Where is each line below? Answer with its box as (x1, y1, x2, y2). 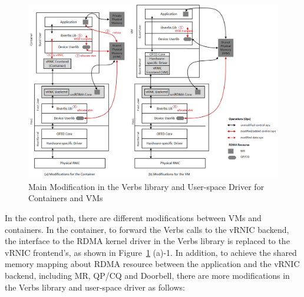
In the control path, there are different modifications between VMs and (5, 212, 262, 223)
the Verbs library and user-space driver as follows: (5, 281, 185, 293)
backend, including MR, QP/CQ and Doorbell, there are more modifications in (5, 269, 290, 281)
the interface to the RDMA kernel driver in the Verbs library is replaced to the (5, 235, 290, 247)
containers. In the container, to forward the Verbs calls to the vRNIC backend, (5, 223, 289, 235)
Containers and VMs (28, 192, 103, 204)
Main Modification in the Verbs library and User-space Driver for (28, 180, 265, 192)
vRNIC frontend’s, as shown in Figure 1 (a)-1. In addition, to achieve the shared (5, 246, 297, 258)
